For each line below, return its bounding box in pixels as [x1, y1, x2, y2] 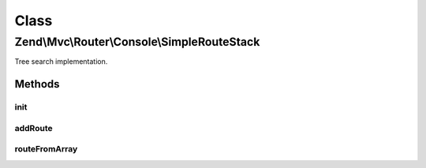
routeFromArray [14, 144, 78, 155]
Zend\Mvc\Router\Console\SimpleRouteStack [14, 35, 260, 49]
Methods [14, 77, 60, 91]
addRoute [14, 122, 53, 133]
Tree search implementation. [14, 57, 108, 66]
